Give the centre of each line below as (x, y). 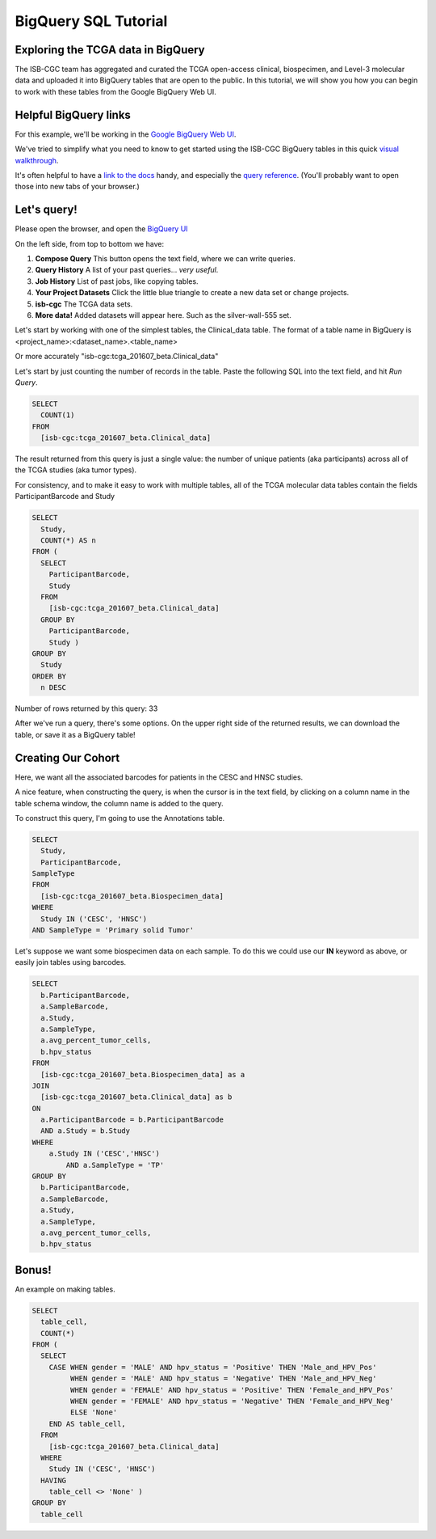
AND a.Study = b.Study (86, 1131)
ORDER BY (49, 676)
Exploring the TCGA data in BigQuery (110, 50)
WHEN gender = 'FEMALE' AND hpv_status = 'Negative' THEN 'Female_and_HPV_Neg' (232, 1401)
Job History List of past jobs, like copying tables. (117, 281)
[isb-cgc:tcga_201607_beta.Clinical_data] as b (136, 1097)
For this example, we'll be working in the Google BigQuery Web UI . (126, 134)
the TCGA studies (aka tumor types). (76, 470)
